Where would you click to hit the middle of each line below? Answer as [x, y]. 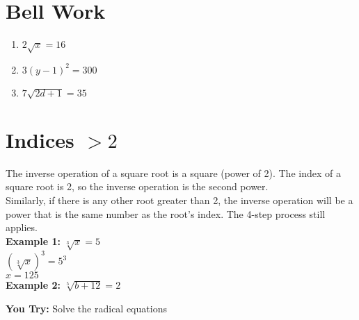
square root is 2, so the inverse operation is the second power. [137, 186]
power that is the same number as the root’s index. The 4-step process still [166, 213]
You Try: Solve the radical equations [86, 308]
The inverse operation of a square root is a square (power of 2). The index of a [173, 172]
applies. [22, 227]
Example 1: [33, 241]
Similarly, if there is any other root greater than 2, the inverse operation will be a [179, 200]
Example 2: [33, 285]
